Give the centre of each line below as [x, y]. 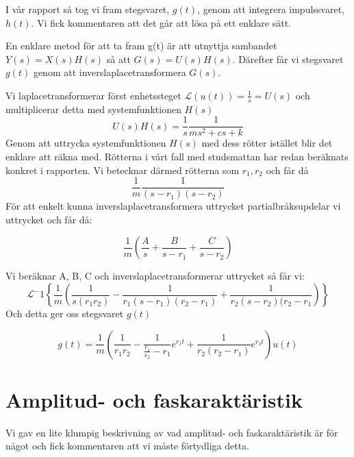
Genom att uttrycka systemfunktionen [86, 143]
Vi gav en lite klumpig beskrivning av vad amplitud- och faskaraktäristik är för [172, 432]
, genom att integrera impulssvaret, [271, 9]
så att [118, 59]
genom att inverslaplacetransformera [110, 72]
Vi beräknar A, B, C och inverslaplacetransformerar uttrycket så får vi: [155, 276]
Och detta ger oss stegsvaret [65, 313]
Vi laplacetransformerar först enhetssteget [93, 95]
